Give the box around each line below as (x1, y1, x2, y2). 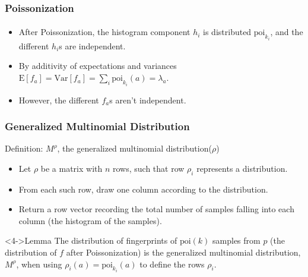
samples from (212, 234, 261, 247)
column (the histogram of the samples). (18, 214, 162, 226)
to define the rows (139, 257, 205, 270)
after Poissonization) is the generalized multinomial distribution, (66, 246, 301, 259)
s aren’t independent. (109, 93, 186, 106)
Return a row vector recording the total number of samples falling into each (18, 203, 294, 215)
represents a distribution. (196, 162, 288, 174)
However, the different (18, 93, 99, 106)
